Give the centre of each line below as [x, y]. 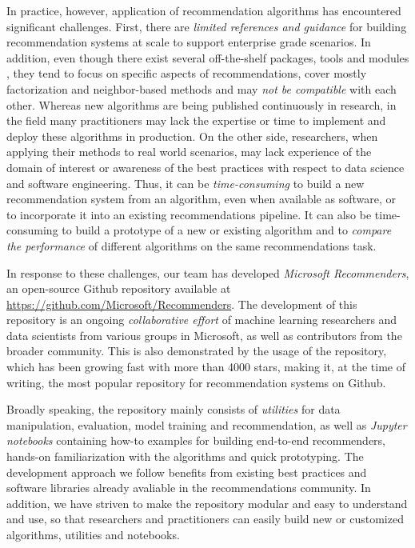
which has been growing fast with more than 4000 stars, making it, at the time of [206, 367]
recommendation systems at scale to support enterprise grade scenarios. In [189, 42]
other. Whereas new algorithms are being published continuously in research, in [202, 104]
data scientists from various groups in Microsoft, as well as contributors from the [204, 335]
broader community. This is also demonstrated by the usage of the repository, [197, 351]
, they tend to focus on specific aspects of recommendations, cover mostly [187, 73]
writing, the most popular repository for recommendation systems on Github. [196, 382]
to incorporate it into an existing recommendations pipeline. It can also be [189, 214]
